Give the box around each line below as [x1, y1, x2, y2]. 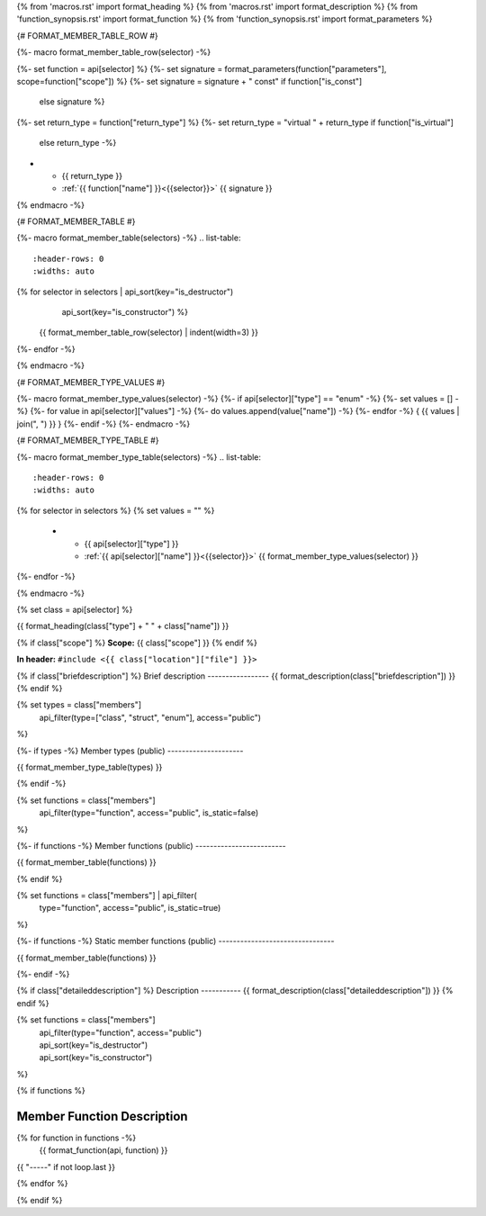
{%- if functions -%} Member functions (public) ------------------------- [16, 840, 287, 851]
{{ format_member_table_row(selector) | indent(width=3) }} [39, 327, 258, 338]
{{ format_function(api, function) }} [39, 1145, 168, 1156]
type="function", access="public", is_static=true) [39, 903, 221, 914]
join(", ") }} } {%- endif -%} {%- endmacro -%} [16, 419, 191, 429]
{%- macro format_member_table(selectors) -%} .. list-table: [16, 232, 241, 243]
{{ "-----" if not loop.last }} [16, 1161, 116, 1172]
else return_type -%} [39, 138, 117, 149]
